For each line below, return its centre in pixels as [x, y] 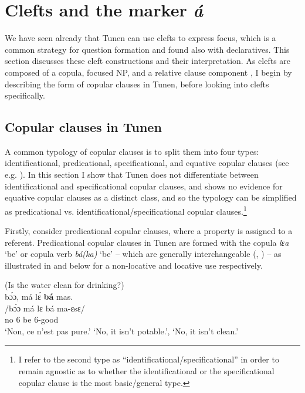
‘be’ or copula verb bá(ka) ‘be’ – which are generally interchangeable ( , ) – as [143, 254]
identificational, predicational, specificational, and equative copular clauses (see [147, 163]
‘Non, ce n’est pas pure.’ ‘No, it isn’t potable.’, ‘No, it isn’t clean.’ [122, 331]
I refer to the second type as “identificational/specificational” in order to [149, 359]
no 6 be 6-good [32, 319]
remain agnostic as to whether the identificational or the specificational [146, 371]
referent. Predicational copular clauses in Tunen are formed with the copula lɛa [147, 242]
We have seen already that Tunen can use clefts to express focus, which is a [140, 38]
